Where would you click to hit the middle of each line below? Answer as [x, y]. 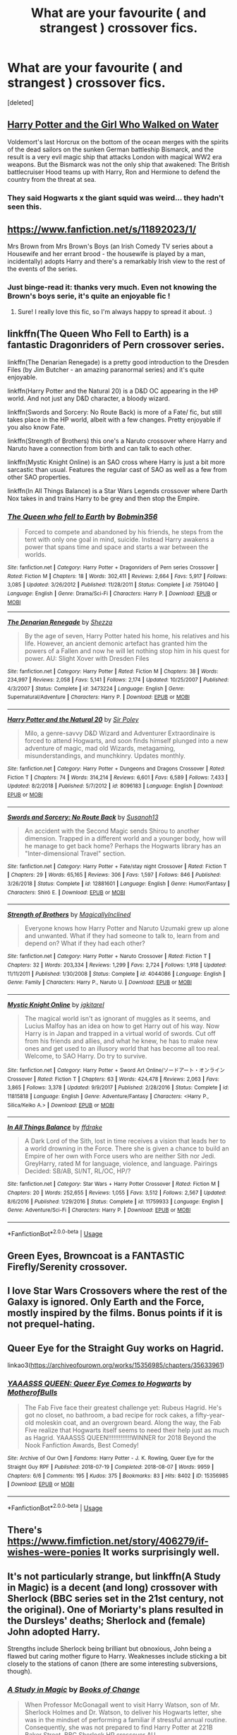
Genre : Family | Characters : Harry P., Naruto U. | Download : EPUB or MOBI [100, 982]
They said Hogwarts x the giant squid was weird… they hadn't [116, 197]
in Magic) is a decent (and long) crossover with [113, 1587]
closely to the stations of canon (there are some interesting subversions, [113, 1664]
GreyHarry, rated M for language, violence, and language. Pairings [121, 1164]
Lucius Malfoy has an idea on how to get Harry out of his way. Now [122, 1026]
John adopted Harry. [54, 1631]
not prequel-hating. [51, 1324]
